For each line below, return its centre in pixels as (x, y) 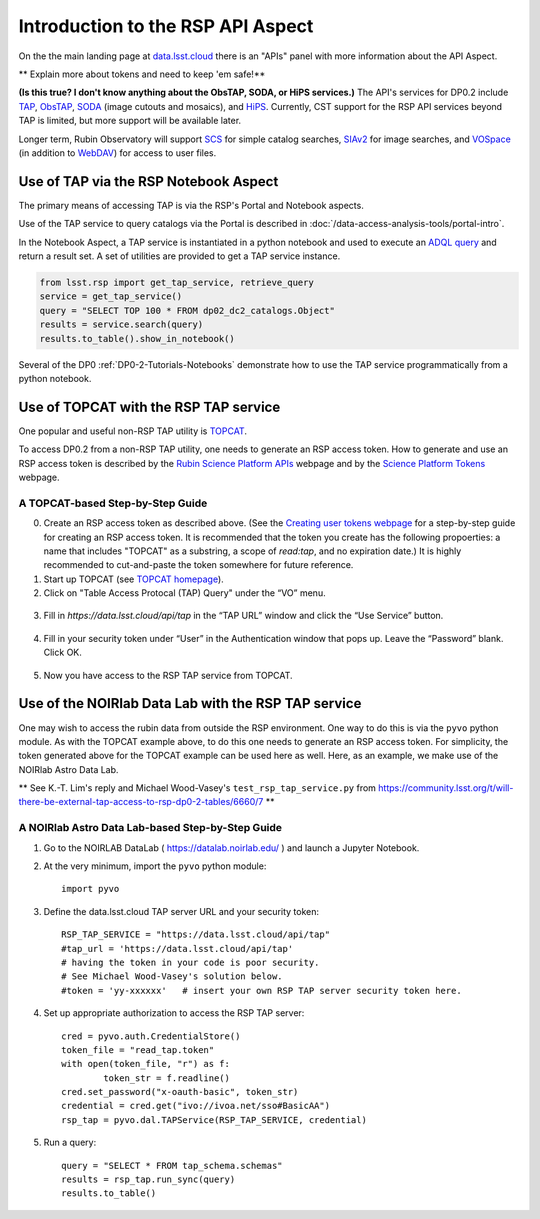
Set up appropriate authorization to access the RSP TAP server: (174, 1013)
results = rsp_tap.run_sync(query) (148, 1179)
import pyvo (90, 889)
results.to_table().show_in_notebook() (137, 338)
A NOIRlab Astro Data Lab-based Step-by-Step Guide (150, 828)
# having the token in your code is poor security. (190, 962)
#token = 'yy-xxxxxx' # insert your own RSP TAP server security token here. (261, 990)
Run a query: (70, 1142)
